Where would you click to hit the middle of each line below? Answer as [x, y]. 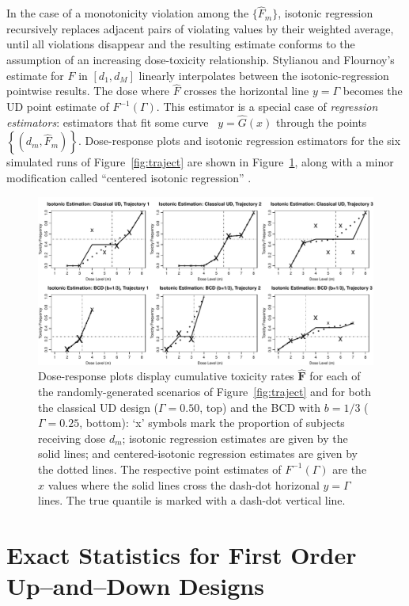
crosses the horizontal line [246, 91]
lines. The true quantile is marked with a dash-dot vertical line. [192, 500]
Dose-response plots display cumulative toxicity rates [166, 376]
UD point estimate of [58, 106]
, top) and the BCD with [260, 407]
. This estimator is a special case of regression [267, 106]
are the [350, 469]
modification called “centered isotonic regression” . [129, 177]
